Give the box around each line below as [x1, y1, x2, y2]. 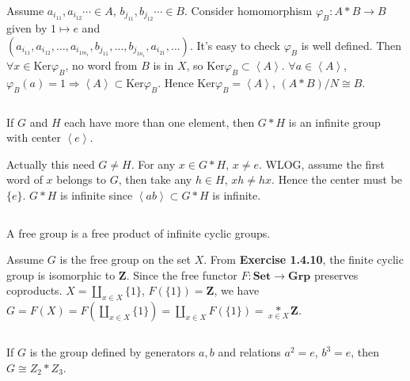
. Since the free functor [126, 266, 237, 283]
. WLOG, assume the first [259, 155, 385, 172]
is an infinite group [288, 113, 381, 130]
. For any [131, 155, 176, 172]
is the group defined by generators [29, 344, 196, 360]
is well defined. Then [301, 37, 402, 53]
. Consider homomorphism [184, 2, 313, 18]
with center [6, 129, 61, 146]
